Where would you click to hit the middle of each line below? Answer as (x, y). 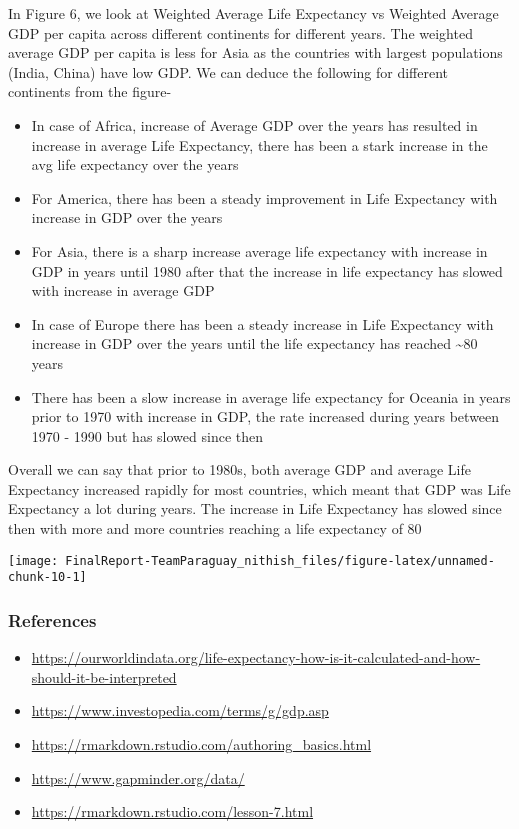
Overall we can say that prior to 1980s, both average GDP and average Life (240, 469)
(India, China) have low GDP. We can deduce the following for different (228, 71)
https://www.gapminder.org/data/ (138, 777)
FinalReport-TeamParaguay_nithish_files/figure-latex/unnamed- (280, 560)
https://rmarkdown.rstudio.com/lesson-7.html (172, 811)
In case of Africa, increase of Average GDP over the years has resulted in (254, 124)
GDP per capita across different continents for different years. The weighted (240, 32)
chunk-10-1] (47, 577)
